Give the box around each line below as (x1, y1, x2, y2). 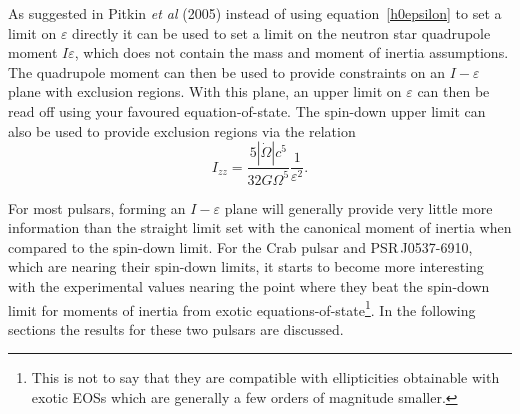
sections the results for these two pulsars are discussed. (8, 318, 344, 339)
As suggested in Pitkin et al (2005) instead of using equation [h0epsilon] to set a (8, 3, 502, 23)
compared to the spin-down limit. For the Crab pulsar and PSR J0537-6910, (8, 236, 473, 257)
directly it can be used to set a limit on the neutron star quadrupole (72, 22, 491, 43)
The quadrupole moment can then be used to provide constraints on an (8, 61, 446, 82)
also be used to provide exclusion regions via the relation (8, 120, 356, 141)
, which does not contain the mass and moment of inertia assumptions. (74, 42, 509, 63)
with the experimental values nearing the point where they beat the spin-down (8, 275, 490, 296)
